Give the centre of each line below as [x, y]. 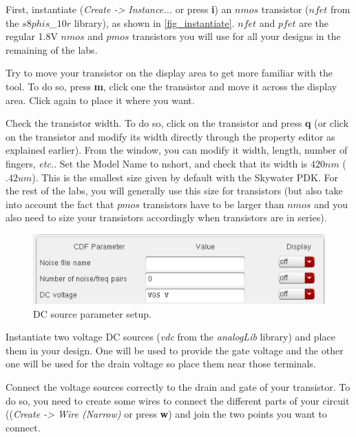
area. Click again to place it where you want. [100, 100]
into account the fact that [60, 204]
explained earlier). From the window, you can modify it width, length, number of [177, 150]
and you [331, 204]
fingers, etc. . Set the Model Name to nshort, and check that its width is [157, 163]
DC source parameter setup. [92, 313]
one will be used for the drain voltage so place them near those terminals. [161, 364]
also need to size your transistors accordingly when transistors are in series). [166, 217]
